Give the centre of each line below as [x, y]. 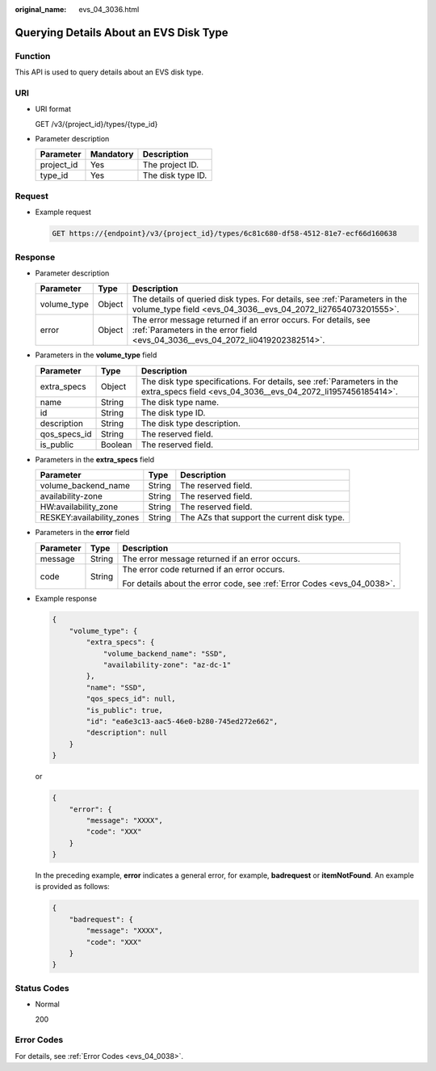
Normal [47, 1004]
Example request [63, 212]
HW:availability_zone [79, 507]
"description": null [127, 733]
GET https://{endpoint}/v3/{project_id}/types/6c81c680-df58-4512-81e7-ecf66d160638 [224, 234]
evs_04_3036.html [109, 9]
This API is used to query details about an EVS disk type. [109, 72]
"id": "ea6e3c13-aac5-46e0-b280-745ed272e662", [182, 721]
